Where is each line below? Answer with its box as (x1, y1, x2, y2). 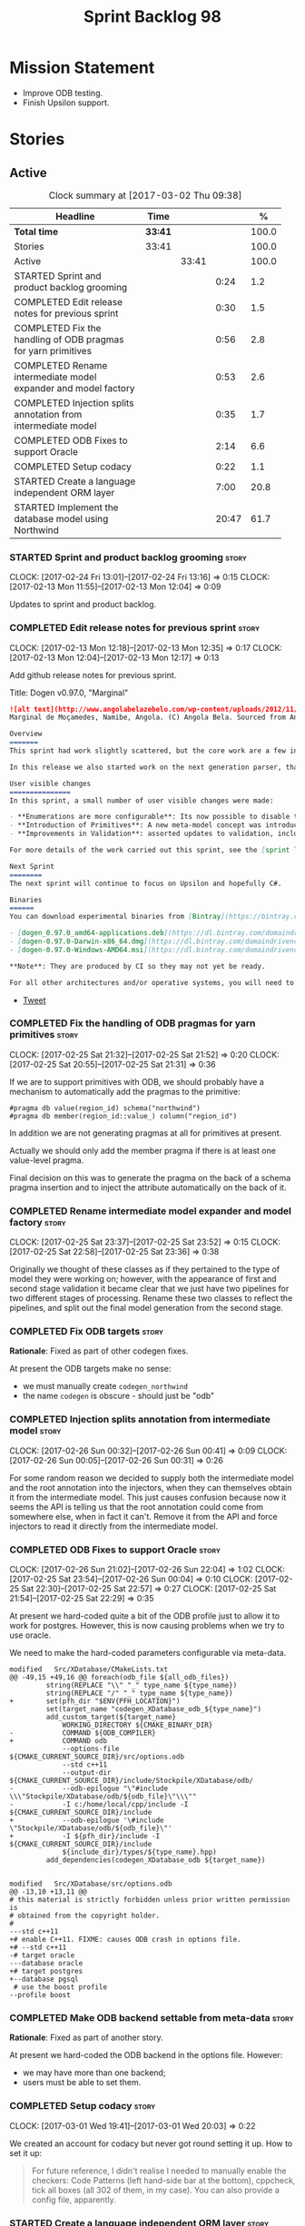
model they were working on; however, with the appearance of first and (9, 1274, 277, 1285)
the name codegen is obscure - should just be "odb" (22, 1391, 215, 1402)
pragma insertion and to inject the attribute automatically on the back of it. (9, 1182, 287, 1193)
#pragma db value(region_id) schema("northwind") (9, 1103, 202, 1113)
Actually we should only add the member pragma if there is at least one (9, 1145, 277, 1156)
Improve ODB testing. (22, 87, 103, 98)
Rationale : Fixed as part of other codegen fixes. (9, 1345, 189, 1356)
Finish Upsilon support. (22, 97, 110, 108)
